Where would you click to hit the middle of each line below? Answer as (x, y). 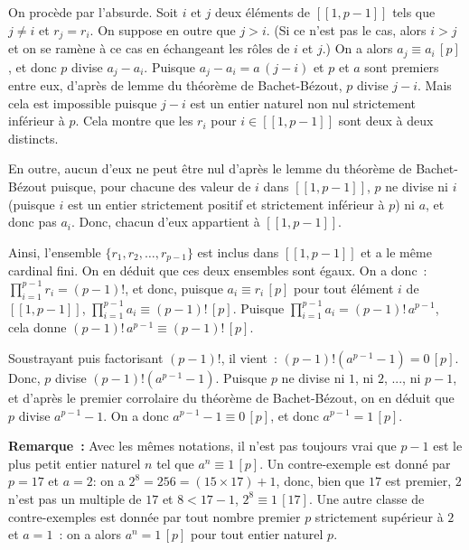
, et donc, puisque (174, 288)
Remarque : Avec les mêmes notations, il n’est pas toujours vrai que (202, 446)
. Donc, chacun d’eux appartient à (166, 222)
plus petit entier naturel (75, 463)
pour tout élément (343, 288)
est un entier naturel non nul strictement (303, 103)
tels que (414, 12)
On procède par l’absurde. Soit (94, 12)
